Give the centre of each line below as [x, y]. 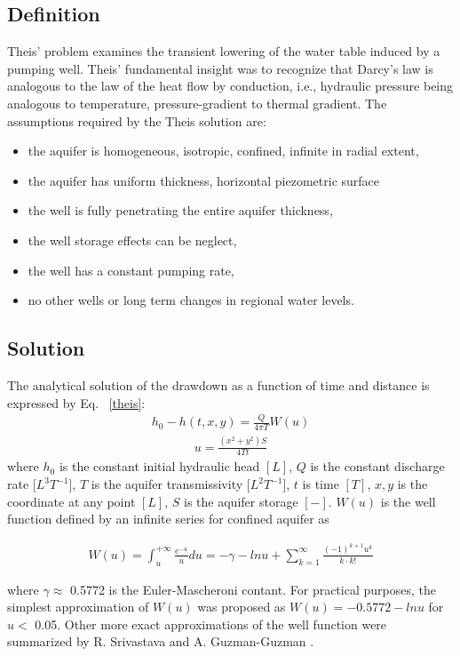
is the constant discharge [377, 466]
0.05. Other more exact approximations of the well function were [211, 624]
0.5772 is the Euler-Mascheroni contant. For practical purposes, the [253, 589]
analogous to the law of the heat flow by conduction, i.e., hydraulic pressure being [230, 86]
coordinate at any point [71, 501]
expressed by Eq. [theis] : [76, 402]
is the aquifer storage [241, 501]
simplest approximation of [78, 607]
